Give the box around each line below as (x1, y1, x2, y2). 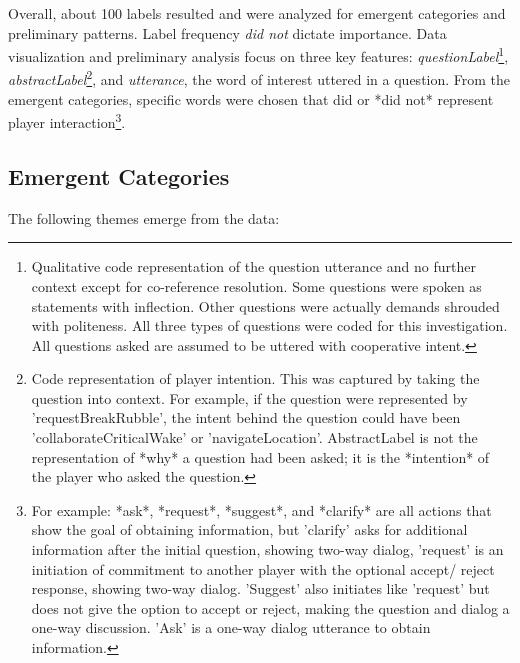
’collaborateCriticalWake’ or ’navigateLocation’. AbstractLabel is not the (31, 427, 478, 448)
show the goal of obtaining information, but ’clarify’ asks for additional (31, 519, 468, 540)
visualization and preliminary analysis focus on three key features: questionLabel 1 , (8, 43, 509, 66)
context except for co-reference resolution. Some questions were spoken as (31, 275, 482, 296)
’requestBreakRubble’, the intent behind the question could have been (31, 407, 461, 428)
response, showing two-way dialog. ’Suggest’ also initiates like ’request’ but (31, 578, 490, 599)
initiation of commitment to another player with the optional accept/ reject (31, 558, 495, 579)
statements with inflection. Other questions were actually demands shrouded (31, 295, 500, 316)
